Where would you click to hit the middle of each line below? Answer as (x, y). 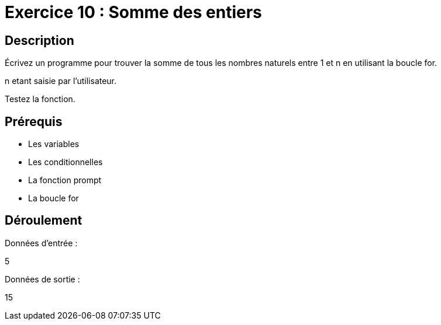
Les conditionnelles (66, 162)
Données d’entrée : (41, 243)
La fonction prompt (65, 180)
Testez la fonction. (40, 99)
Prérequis (34, 121)
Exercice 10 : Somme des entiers (133, 12)
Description (39, 40)
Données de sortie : (42, 279)
